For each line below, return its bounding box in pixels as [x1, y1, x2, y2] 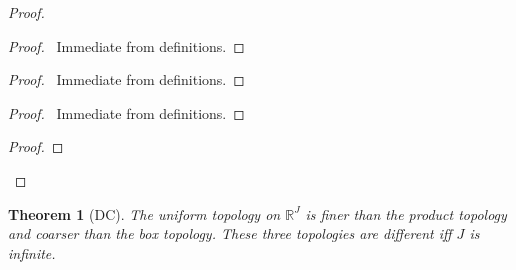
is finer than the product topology [305, 203, 507, 224]
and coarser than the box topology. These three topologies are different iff [8, 223, 452, 244]
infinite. [8, 242, 56, 263]
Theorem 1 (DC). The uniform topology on [8, 203, 281, 224]
